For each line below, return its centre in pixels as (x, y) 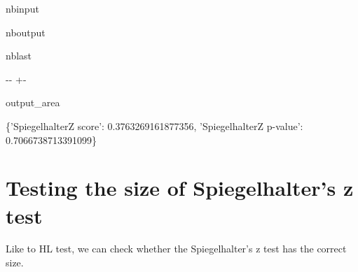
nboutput (26, 32)
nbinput (22, 8)
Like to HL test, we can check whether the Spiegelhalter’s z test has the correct (176, 249)
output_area (33, 102)
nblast (19, 56)
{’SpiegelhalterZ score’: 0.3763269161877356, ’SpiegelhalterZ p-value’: (154, 126)
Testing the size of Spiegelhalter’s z (180, 188)
